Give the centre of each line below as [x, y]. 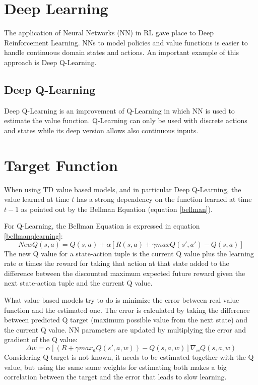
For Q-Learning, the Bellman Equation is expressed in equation [102, 226]
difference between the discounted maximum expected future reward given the [125, 273]
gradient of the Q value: [41, 339]
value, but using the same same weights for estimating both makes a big [115, 367]
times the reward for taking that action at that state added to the [127, 263]
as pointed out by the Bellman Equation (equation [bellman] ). [117, 209]
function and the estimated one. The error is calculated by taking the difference [127, 310]
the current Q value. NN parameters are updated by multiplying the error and [125, 329]
